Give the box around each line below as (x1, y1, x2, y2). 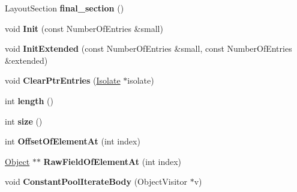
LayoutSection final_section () (5, 2, 124, 14)
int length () (5, 94, 54, 107)
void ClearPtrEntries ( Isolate (5, 74, 121, 87)
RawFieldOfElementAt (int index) (43, 155, 182, 167)
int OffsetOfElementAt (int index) (5, 135, 140, 147)
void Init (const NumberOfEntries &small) (5, 22, 163, 34)
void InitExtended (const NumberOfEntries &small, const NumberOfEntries (5, 42, 292, 55)
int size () (5, 114, 43, 127)
